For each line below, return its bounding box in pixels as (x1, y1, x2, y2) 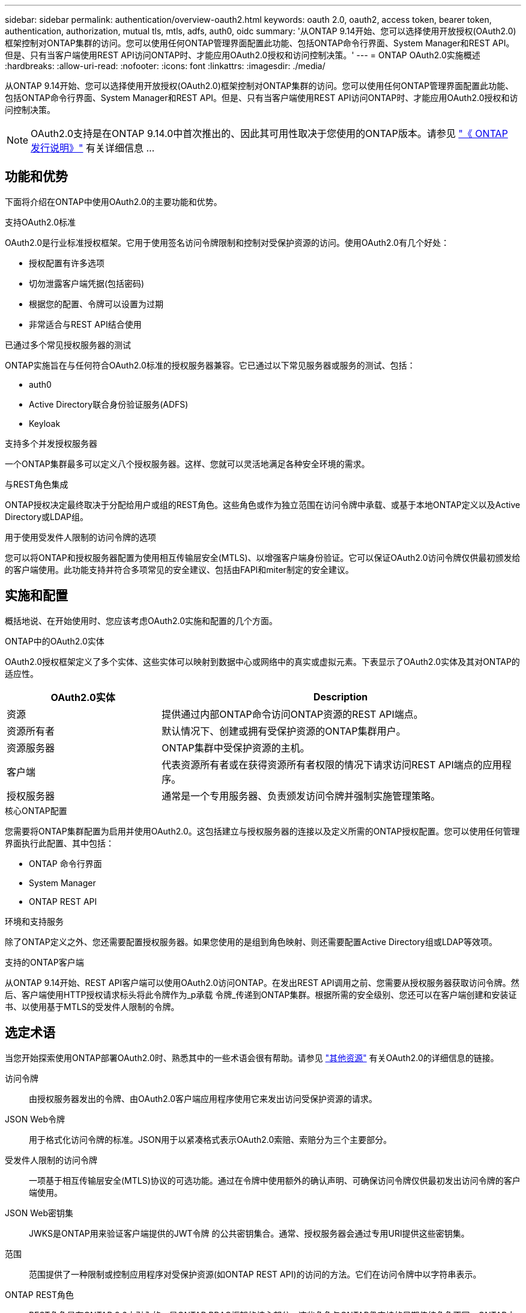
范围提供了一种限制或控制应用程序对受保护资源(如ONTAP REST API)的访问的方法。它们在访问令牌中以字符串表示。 (29, 1269, 482, 1279)
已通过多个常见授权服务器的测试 (5, 339, 131, 350)
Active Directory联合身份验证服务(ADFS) (29, 399, 189, 409)
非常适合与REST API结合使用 (29, 319, 142, 329)
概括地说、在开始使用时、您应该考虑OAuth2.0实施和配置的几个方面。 (5, 615, 278, 626)
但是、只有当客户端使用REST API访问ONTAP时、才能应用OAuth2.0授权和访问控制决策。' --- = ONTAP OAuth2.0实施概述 (5, 50, 480, 60)
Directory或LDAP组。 (5, 511, 89, 522)
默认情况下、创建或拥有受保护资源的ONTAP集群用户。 (162, 724, 406, 737)
